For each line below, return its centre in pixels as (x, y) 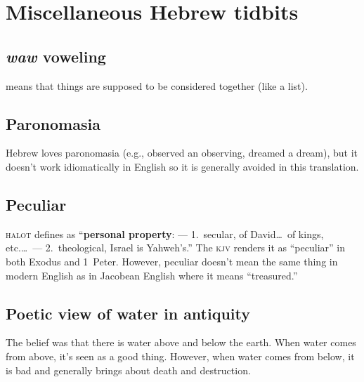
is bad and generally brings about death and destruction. (128, 370)
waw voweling (56, 56)
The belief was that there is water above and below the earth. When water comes (181, 342)
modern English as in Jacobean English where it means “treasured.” (152, 275)
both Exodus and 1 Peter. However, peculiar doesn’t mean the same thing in (172, 261)
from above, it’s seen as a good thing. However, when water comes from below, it (180, 356)
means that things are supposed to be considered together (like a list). (157, 85)
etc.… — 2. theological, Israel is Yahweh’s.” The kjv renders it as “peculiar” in (175, 248)
